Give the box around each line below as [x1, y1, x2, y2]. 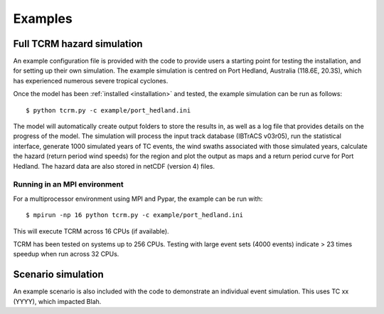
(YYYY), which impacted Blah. [13, 297, 102, 305]
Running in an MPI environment [13, 179, 124, 189]
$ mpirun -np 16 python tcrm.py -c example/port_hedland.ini [26, 211, 243, 219]
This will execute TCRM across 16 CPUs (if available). [13, 226, 170, 235]
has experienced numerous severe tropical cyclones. [13, 76, 169, 85]
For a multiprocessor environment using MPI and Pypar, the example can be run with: [13, 194, 263, 203]
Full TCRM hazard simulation [13, 38, 143, 50]
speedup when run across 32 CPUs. [13, 250, 119, 258]
